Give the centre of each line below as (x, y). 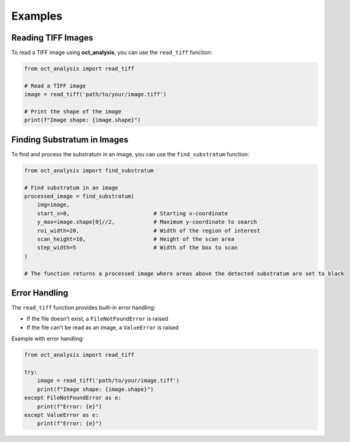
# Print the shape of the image (73, 111)
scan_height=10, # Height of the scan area (136, 239)
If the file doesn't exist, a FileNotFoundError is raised (97, 319)
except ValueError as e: (62, 415)
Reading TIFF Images (52, 38)
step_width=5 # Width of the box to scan (137, 248)
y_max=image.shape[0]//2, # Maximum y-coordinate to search (147, 222)
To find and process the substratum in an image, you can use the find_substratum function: (130, 154)
